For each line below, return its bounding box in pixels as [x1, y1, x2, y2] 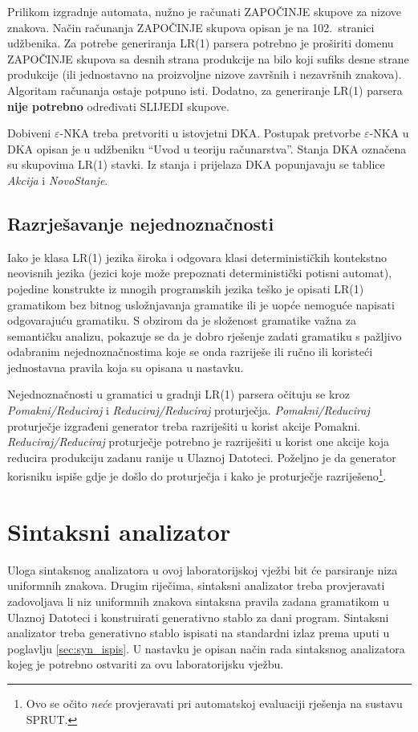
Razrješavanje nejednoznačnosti [7, 211, 274, 235]
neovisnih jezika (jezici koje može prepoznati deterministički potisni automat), [7, 264, 392, 281]
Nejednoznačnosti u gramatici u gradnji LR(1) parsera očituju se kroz [7, 386, 351, 403]
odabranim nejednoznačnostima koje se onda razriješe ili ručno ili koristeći [7, 343, 373, 360]
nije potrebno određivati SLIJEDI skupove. [7, 97, 229, 114]
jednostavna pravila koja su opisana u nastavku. [7, 358, 244, 375]
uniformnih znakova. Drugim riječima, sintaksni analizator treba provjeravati [7, 577, 385, 594]
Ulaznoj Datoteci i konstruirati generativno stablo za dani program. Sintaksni [7, 608, 389, 625]
